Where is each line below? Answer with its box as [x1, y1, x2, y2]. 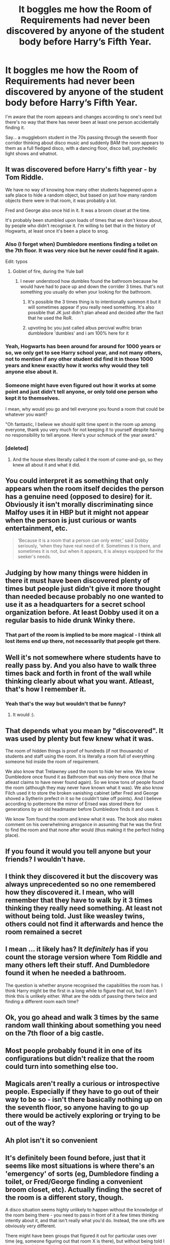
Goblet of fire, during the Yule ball [12, 268, 84, 275]
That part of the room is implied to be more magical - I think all [5, 631, 161, 638]
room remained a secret [5, 928, 82, 936]
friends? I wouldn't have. [5, 855, 86, 864]
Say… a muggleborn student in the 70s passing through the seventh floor [5, 134, 158, 140]
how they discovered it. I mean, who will [5, 888, 134, 897]
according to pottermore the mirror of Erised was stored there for [5, 801, 142, 807]
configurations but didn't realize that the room [5, 1054, 155, 1063]
